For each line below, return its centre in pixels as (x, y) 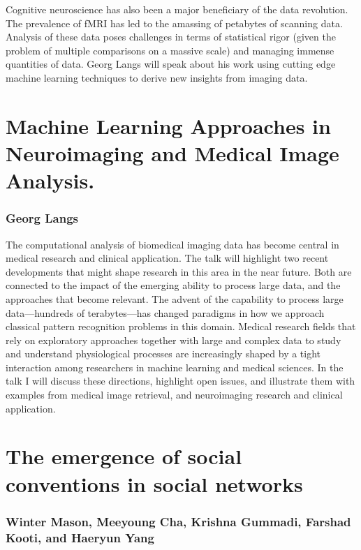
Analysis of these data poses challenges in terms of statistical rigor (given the (171, 37)
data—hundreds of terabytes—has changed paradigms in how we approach (165, 312)
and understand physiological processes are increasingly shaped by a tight (163, 354)
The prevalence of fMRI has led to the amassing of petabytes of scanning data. (174, 23)
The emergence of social (124, 456)
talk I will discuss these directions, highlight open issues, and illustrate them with (180, 381)
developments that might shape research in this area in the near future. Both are (179, 271)
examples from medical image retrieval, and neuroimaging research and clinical (174, 395)
